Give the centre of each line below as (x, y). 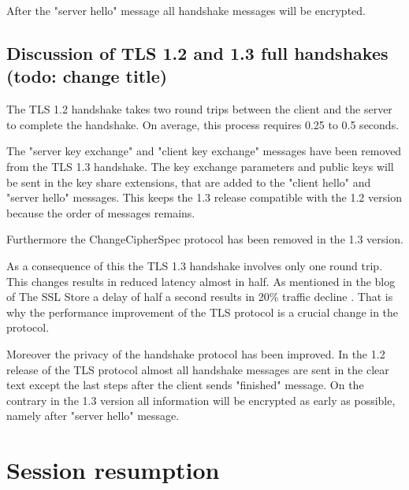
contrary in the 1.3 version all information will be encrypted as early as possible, (201, 400)
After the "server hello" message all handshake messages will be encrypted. (186, 10)
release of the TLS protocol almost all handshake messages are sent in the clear (198, 369)
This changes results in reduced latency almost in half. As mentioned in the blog (201, 281)
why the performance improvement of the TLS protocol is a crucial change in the (203, 312)
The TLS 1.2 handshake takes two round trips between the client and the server (199, 109)
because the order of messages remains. (101, 212)
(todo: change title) (87, 76)
